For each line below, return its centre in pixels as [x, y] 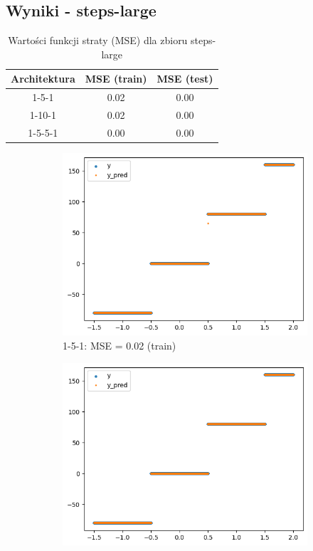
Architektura [43, 79]
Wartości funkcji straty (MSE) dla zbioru [98, 40]
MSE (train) [116, 79]
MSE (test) [185, 79]
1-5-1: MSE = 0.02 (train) [120, 346]
